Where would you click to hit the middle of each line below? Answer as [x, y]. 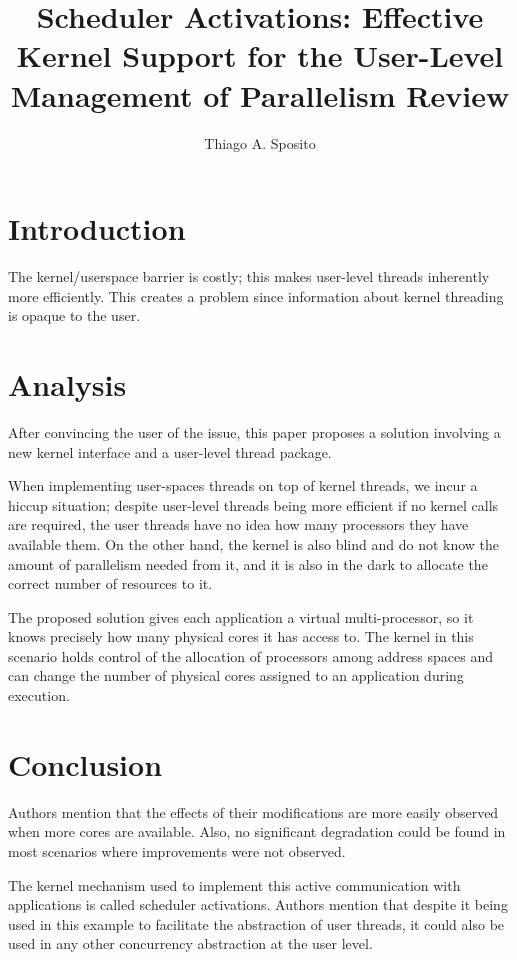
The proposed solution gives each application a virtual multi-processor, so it [241, 616]
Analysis [67, 384]
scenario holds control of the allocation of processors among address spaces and [251, 655]
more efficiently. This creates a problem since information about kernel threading [256, 295]
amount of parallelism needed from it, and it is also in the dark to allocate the [248, 563]
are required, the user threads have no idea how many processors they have [238, 524]
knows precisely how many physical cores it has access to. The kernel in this [241, 636]
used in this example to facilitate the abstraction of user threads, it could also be [256, 923]
